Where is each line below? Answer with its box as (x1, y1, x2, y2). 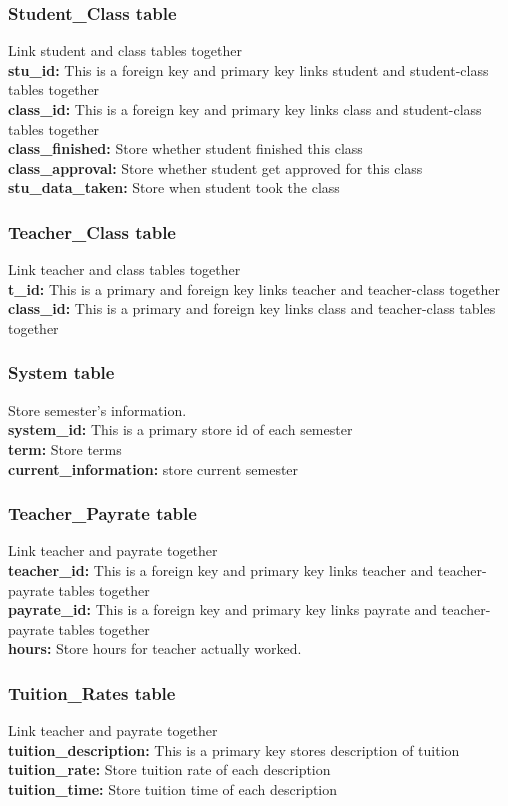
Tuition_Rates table (8, 680, 176, 705)
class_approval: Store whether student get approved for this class (8, 157, 423, 178)
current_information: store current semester (8, 458, 299, 479)
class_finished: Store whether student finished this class (8, 138, 363, 159)
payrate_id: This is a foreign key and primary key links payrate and (8, 599, 438, 620)
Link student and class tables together (8, 40, 242, 61)
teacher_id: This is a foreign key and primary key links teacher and (8, 559, 434, 580)
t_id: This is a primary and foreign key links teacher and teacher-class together (8, 278, 500, 299)
